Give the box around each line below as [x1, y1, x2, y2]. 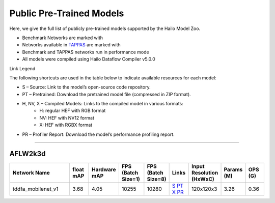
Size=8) [147, 176, 167, 183]
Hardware [92, 166, 117, 173]
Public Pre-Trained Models [9, 8, 124, 19]
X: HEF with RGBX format [39, 122, 93, 128]
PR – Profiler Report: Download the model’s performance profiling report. [22, 131, 175, 137]
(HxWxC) [191, 176, 215, 183]
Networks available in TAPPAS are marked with [22, 42, 121, 48]
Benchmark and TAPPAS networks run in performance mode [22, 49, 150, 55]
